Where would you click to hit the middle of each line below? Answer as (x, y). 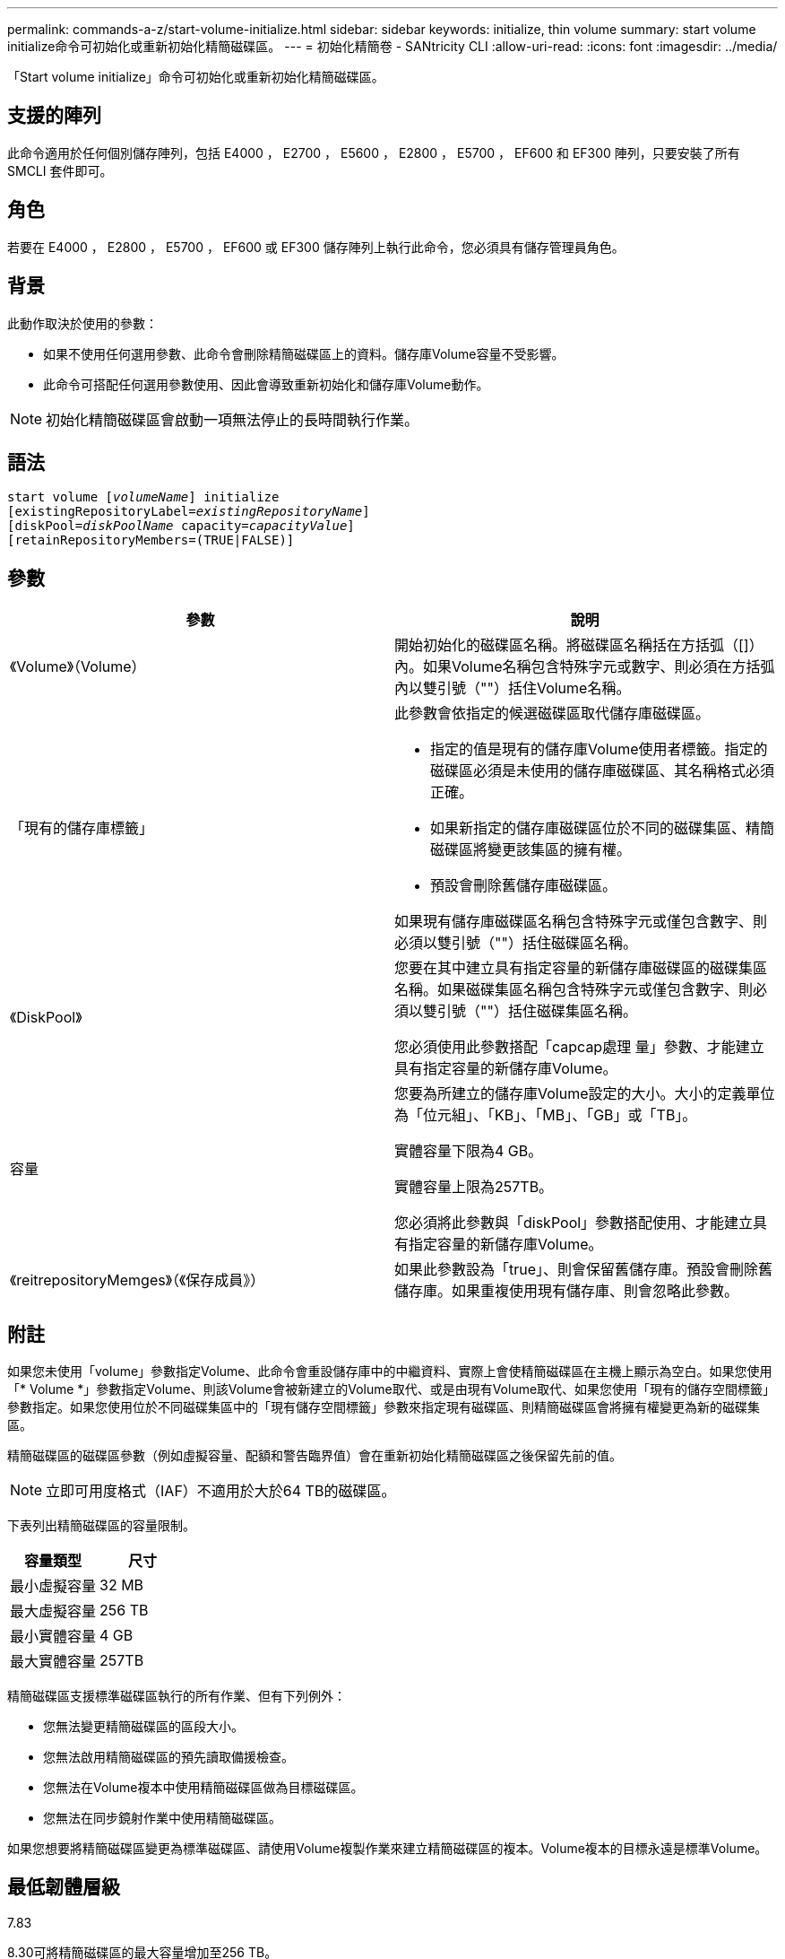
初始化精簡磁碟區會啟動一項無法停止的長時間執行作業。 (233, 419)
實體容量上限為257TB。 (474, 1187)
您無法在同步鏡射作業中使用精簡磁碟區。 (162, 1818)
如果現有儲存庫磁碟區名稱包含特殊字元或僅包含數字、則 (581, 922)
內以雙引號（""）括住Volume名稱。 (513, 688)
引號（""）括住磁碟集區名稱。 (537, 1011)
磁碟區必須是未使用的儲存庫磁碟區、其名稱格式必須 (603, 771)
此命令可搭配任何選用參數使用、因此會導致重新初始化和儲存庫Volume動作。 (266, 384)
